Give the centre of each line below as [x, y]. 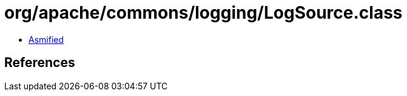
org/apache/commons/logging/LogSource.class [203, 13]
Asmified [46, 39]
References [40, 63]
